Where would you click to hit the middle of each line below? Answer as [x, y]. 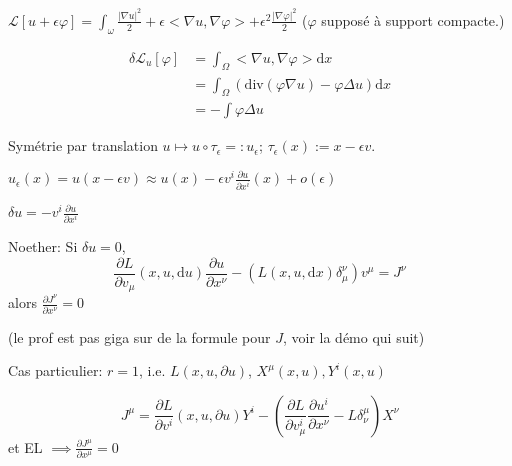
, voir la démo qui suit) [353, 336]
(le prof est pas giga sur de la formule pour [139, 336]
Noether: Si [43, 246]
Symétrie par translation [83, 145]
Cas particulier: [55, 370]
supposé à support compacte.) [413, 19]
